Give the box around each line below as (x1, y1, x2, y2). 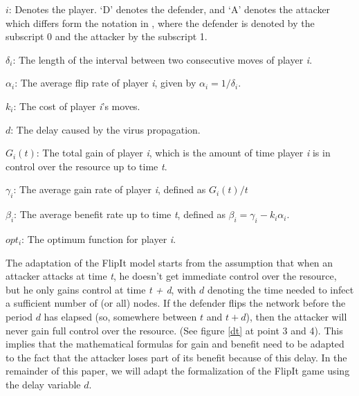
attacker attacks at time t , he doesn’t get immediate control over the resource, (6, 269, 337, 283)
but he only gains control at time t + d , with (6, 282, 196, 296)
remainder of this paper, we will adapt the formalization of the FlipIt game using (6, 363, 350, 378)
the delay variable (6, 377, 81, 391)
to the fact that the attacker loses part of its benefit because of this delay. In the (6, 350, 347, 364)
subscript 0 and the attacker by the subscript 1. (6, 29, 208, 44)
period (6, 309, 33, 323)
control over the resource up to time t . (6, 159, 167, 173)
